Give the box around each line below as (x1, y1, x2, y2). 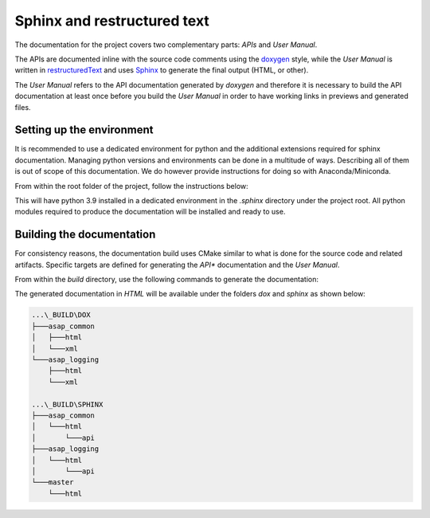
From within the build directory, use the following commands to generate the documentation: (14, 275, 319, 285)
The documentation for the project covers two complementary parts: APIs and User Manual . (14, 40, 318, 49)
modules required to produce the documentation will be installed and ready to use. (14, 207, 286, 217)
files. (14, 102, 31, 112)
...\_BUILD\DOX (31, 311, 91, 320)
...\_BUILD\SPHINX (31, 399, 104, 409)
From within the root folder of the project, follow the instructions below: (14, 181, 248, 190)
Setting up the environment (14, 124, 154, 137)
